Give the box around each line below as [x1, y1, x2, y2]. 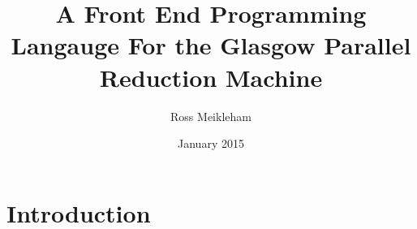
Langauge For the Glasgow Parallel [11, 28, 411, 62]
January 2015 [178, 135, 244, 152]
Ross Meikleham [170, 107, 251, 124]
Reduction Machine [99, 60, 323, 93]
